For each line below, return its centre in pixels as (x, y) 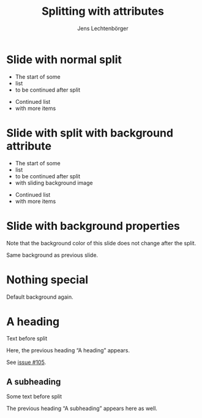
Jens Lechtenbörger (103, 28)
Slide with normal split (64, 59)
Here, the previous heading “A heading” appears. (68, 350)
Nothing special (47, 279)
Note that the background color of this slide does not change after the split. (101, 243)
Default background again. (40, 297)
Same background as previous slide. (52, 255)
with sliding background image (54, 183)
